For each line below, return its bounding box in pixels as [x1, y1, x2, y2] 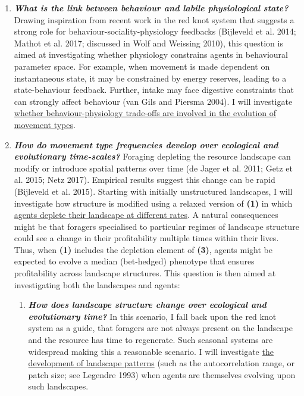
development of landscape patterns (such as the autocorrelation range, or [28, 357, 294, 369]
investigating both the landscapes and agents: [14, 278, 180, 291]
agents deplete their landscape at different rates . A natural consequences [14, 208, 278, 221]
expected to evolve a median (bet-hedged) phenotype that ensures [14, 255, 255, 267]
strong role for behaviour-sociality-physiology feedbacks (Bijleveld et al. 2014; [14, 25, 296, 38]
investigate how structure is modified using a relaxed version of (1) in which [14, 197, 293, 209]
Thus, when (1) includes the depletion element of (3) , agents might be [14, 243, 272, 255]
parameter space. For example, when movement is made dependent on [14, 60, 270, 72]
